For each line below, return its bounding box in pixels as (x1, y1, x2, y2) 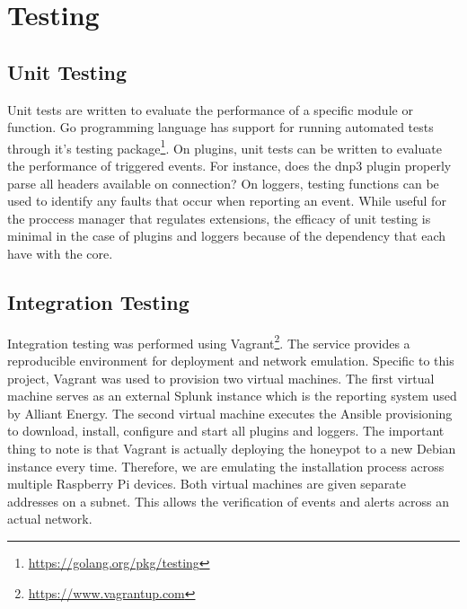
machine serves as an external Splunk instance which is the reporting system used (7, 386, 457, 405)
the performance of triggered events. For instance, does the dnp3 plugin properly (7, 156, 452, 175)
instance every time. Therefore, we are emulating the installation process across (7, 456, 445, 475)
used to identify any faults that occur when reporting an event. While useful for (7, 191, 446, 210)
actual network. (7, 509, 93, 528)
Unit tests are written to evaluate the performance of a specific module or (7, 100, 413, 119)
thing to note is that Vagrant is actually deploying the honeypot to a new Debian (7, 439, 456, 457)
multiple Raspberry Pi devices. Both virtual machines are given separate (7, 474, 407, 493)
